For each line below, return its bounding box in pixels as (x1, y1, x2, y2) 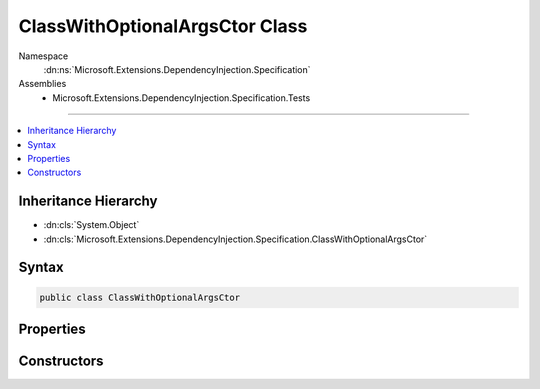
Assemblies (18, 78, 67, 90)
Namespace (18, 50, 69, 62)
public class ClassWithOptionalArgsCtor (39, 291, 240, 303)
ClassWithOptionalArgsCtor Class (18, 15, 308, 37)
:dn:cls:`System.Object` (43, 219, 140, 231)
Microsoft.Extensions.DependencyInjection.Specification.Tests (52, 91, 311, 104)
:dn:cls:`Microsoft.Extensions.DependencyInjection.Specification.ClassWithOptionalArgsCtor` (43, 233, 428, 245)
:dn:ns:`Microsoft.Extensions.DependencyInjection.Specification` (43, 63, 311, 75)
